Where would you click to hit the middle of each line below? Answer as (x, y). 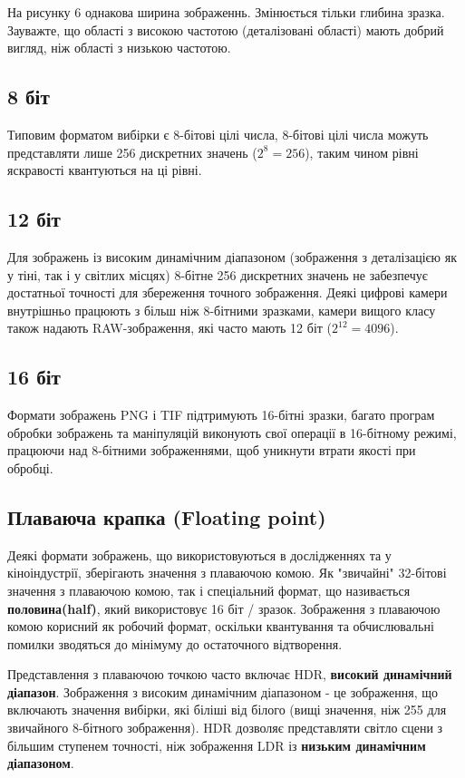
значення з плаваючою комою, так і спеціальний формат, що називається (209, 590)
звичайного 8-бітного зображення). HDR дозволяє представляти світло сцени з (225, 728)
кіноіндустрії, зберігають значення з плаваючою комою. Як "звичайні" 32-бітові (227, 573)
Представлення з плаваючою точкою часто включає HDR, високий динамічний (230, 674)
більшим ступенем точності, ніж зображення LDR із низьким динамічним (217, 745)
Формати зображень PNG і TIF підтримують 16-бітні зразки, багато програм (221, 415)
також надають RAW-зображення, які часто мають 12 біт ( (170, 328)
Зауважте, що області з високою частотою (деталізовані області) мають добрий (226, 29)
